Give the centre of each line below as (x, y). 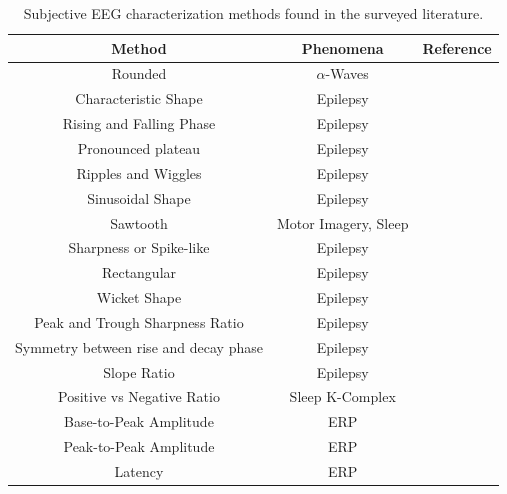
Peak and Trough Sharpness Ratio (139, 321)
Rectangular (139, 272)
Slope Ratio (139, 371)
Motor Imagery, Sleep (342, 222)
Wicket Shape (139, 297)
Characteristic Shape (139, 98)
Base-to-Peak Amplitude (139, 421)
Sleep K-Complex (342, 396)
